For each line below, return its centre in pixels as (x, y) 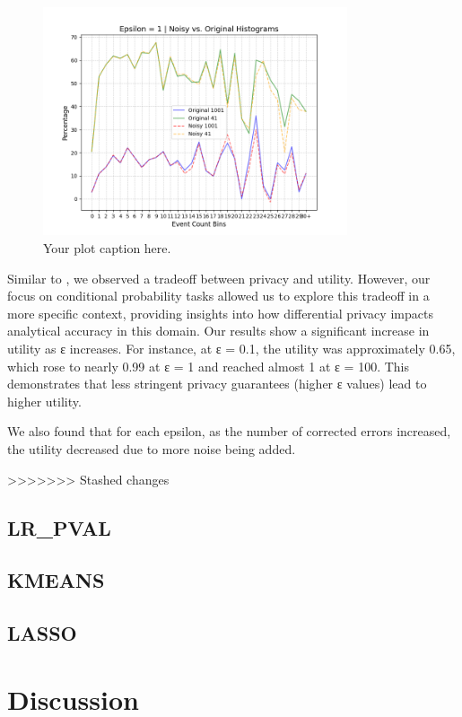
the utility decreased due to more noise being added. (152, 448)
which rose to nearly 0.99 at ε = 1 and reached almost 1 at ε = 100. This (208, 366)
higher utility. (44, 401)
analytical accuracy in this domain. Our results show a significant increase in (218, 331)
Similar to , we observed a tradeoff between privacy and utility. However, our (219, 278)
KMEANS (56, 580)
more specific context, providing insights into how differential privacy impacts (220, 313)
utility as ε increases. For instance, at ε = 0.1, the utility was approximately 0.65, (231, 348)
